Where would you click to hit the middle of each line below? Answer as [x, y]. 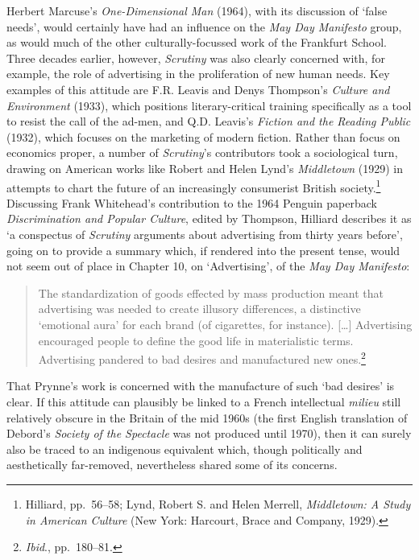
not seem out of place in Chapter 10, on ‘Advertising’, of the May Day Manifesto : [208, 266]
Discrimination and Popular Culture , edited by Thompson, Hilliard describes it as [209, 218]
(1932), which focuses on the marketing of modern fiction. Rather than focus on [203, 136]
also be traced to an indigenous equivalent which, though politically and [185, 449]
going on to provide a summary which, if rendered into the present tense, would [203, 250]
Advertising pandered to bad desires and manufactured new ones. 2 [202, 358]
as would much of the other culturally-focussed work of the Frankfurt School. [197, 42]
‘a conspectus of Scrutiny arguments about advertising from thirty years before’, [205, 234]
